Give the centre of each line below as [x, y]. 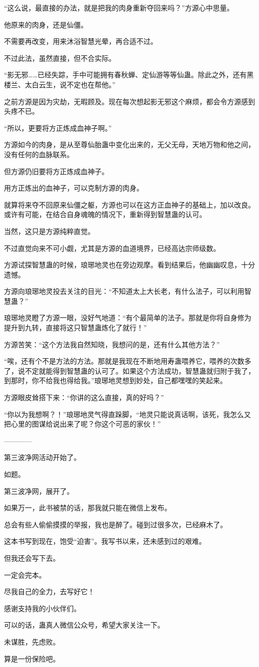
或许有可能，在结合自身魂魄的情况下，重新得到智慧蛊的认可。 [105, 214]
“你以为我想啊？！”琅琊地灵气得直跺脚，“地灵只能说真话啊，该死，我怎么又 [128, 414]
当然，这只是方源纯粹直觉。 [49, 231]
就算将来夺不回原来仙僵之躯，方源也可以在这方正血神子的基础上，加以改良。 [129, 204]
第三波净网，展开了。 [39, 491]
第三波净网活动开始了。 [42, 457]
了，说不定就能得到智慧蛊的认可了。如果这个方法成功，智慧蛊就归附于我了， [129, 370]
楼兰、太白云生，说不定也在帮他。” [60, 84]
